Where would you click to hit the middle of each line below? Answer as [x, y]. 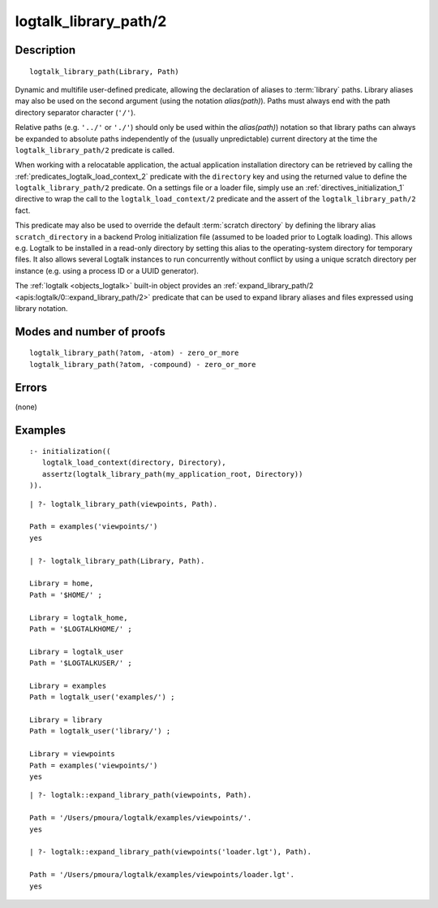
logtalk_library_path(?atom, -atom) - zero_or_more [134, 353]
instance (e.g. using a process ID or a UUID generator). [107, 270]
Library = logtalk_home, [79, 618]
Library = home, [62, 584]
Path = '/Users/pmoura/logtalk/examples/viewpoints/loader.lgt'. [162, 875]
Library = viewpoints [72, 754]
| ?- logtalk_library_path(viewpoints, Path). [124, 504]
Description [45, 50]
